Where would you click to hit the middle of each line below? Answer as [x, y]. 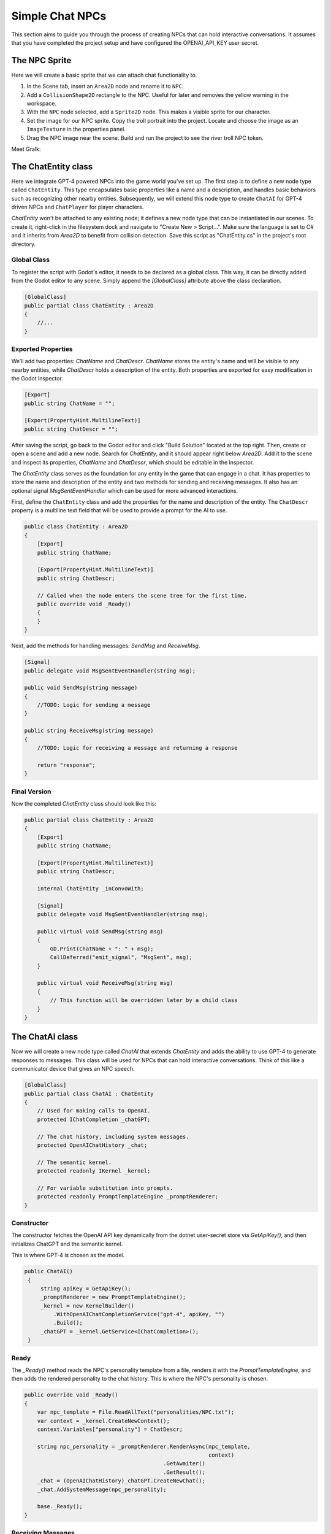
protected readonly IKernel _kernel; [94, 1171]
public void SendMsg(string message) [81, 688]
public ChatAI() [49, 1271]
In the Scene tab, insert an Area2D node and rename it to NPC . [105, 87]
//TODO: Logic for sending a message [94, 705]
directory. [24, 244]
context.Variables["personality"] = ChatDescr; [110, 1429]
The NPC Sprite [41, 60]
